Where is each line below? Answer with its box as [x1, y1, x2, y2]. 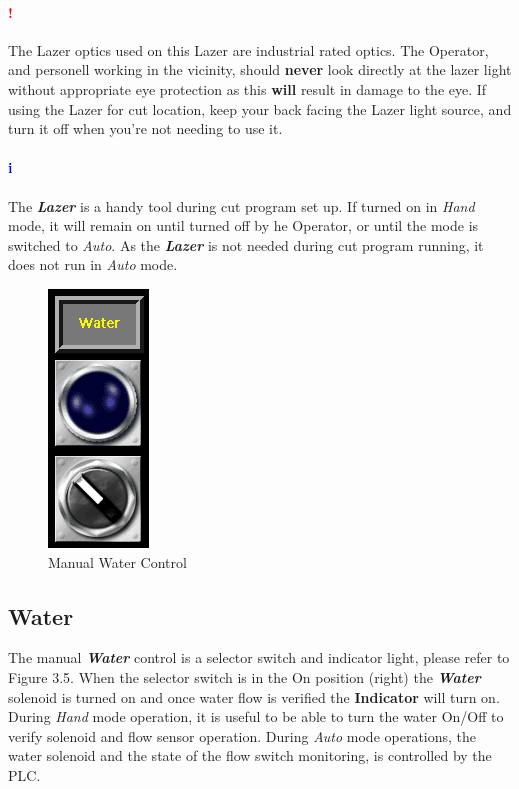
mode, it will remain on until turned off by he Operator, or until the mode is [8, 215, 479, 236]
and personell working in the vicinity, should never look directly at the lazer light [8, 59, 512, 80]
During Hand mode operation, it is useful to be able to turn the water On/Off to [8, 706, 504, 727]
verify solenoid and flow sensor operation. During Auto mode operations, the [8, 725, 477, 746]
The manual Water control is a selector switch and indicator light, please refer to [8, 647, 510, 668]
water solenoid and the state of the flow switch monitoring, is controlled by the [8, 745, 492, 766]
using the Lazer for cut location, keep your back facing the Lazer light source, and [8, 98, 512, 119]
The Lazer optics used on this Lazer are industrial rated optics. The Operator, [8, 39, 489, 60]
